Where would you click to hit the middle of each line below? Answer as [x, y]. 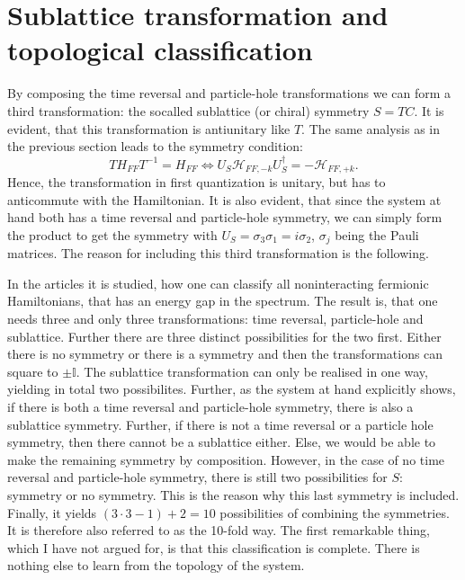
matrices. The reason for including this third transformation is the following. [218, 253]
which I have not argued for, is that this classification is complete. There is [214, 547]
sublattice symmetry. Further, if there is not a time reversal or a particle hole [220, 424]
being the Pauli [377, 234]
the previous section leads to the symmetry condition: [155, 146]
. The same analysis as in [371, 128]
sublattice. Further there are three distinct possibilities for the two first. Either [224, 336]
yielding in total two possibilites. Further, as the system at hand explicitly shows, [232, 389]
